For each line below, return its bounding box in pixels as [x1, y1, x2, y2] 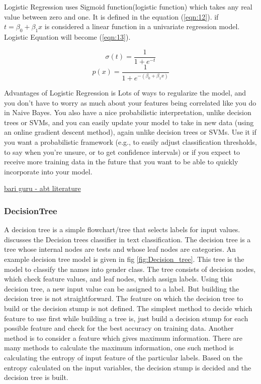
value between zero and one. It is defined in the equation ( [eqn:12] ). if [4, 11, 219, 22]
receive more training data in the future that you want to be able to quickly [4, 156, 238, 167]
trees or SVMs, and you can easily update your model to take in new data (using [4, 117, 254, 127]
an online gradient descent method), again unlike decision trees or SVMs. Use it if [4, 127, 256, 137]
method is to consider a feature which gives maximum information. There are [4, 332, 243, 343]
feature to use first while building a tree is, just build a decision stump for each [4, 313, 248, 323]
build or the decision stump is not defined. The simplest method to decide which [4, 303, 252, 313]
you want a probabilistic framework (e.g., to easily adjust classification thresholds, [4, 137, 257, 147]
